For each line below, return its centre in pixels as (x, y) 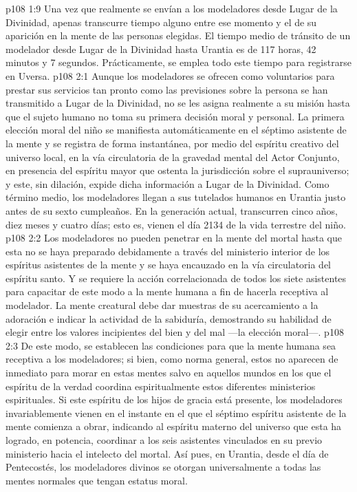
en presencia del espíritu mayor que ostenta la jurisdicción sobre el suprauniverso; (177, 170)
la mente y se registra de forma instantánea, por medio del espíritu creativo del (172, 143)
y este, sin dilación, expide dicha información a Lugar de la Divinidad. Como (167, 183)
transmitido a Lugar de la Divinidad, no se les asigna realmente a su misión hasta (178, 103)
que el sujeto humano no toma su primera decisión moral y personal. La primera (175, 116)
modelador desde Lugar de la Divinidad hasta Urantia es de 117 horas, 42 (161, 49)
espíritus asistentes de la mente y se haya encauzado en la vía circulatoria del (169, 265)
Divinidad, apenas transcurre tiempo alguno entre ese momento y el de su (161, 22)
